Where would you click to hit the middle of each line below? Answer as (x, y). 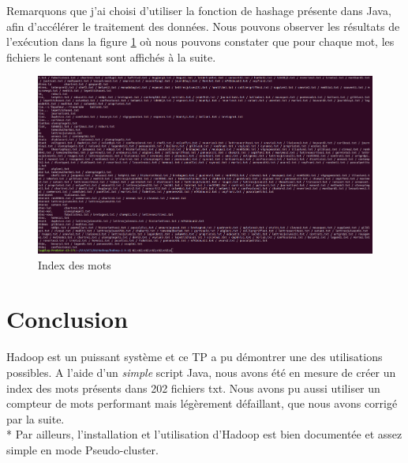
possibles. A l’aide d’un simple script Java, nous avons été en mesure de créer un (201, 372)
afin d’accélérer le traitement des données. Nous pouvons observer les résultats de (203, 26)
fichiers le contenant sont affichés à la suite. (111, 56)
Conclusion (67, 319)
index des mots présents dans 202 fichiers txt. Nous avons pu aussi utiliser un (193, 388)
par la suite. (36, 418)
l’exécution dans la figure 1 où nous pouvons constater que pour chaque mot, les (200, 41)
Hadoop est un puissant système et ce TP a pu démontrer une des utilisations (195, 357)
